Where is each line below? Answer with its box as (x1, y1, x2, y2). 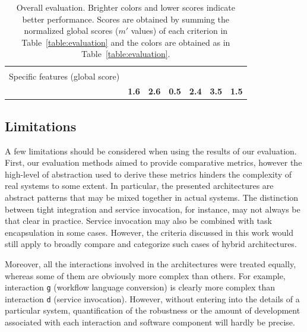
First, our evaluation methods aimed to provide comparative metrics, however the (5, 156, 302, 169)
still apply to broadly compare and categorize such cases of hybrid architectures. (5, 238, 297, 250)
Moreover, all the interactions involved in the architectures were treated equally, (5, 257, 296, 270)
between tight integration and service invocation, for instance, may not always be (5, 203, 300, 215)
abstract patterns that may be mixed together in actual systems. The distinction (5, 191, 299, 203)
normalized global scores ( (24, 24, 119, 37)
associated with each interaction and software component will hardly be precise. (5, 316, 295, 328)
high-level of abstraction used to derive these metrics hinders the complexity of (5, 167, 292, 180)
